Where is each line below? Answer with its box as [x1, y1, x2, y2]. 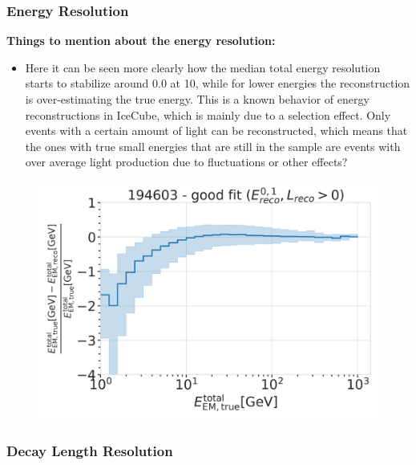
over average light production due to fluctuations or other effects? [25, 153, 348, 170]
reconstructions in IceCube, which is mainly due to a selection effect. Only [25, 106, 391, 123]
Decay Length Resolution [6, 440, 173, 460]
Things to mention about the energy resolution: [6, 32, 276, 49]
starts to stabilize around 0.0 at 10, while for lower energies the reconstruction [25, 75, 410, 92]
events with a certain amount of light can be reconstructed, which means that [25, 122, 408, 139]
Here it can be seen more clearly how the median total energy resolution [25, 59, 381, 75]
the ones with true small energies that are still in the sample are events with [25, 137, 401, 154]
